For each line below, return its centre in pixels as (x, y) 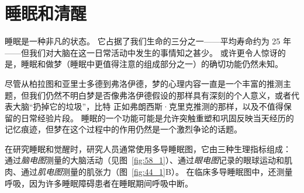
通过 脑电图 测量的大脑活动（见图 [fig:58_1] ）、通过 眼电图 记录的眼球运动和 (144, 160)
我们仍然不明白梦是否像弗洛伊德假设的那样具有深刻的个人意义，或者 (160, 95)
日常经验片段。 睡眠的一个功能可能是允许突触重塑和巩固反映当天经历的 (157, 117)
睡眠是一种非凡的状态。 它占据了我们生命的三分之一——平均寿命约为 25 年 (148, 41)
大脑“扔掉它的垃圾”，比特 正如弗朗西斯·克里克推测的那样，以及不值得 (148, 106)
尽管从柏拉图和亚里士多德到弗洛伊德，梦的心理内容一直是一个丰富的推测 (144, 83)
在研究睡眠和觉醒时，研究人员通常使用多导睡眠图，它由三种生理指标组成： (148, 148)
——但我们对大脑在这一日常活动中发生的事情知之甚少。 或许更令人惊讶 (141, 52)
